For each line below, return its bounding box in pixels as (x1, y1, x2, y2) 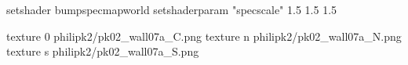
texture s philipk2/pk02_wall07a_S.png (6, 43, 199, 60)
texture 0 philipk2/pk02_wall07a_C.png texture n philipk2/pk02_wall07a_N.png (6, 27, 402, 44)
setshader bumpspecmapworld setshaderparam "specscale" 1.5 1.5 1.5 (6, 2, 337, 17)
